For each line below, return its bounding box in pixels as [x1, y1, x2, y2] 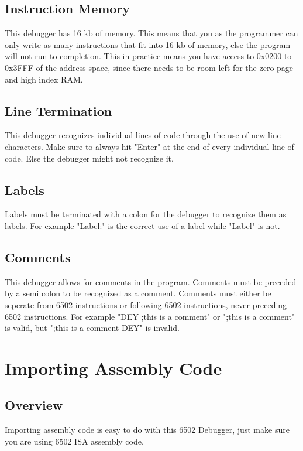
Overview [5, 396, 63, 414]
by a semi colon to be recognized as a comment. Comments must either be [5, 287, 271, 299]
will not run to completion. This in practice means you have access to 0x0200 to [5, 50, 292, 62]
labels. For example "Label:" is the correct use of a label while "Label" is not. [5, 219, 280, 231]
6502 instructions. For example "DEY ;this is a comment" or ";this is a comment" [5, 310, 295, 322]
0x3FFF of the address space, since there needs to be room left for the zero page [5, 61, 294, 73]
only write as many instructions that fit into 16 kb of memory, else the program [5, 38, 291, 50]
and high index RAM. [5, 73, 83, 85]
